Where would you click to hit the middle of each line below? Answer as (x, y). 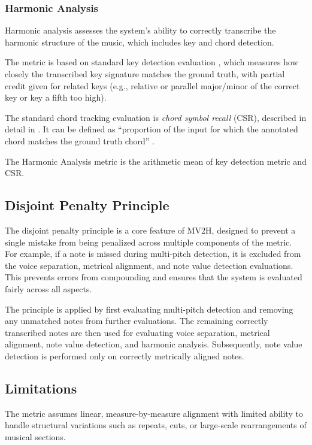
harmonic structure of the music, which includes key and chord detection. (140, 42)
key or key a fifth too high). (56, 97)
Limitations (41, 388)
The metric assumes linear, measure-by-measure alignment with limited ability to (154, 413)
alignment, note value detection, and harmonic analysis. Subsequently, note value (154, 344)
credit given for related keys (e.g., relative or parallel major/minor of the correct (152, 85)
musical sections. (35, 436)
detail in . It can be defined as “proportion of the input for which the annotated (152, 129)
